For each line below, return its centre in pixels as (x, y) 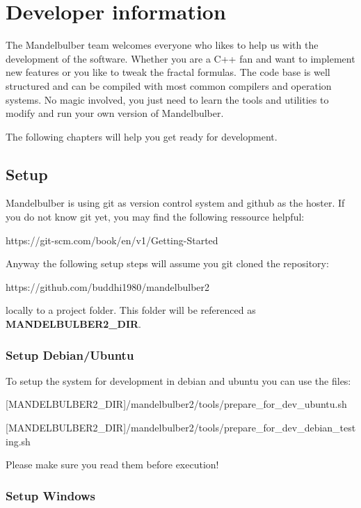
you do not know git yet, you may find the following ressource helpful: (155, 217)
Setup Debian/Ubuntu (70, 355)
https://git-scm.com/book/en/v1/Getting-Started (112, 240)
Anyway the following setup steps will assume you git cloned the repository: (167, 263)
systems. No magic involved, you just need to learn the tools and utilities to (167, 99)
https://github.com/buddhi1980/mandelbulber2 (108, 286)
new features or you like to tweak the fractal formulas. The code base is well (168, 72)
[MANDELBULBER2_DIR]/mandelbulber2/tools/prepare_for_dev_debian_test (181, 428)
